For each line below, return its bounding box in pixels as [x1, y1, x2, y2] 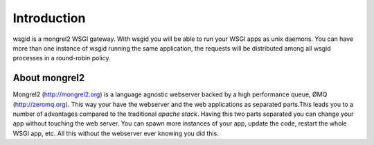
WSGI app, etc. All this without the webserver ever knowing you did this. [12, 129, 220, 137]
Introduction [12, 10, 86, 26]
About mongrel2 [12, 72, 85, 84]
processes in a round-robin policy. [12, 54, 111, 62]
